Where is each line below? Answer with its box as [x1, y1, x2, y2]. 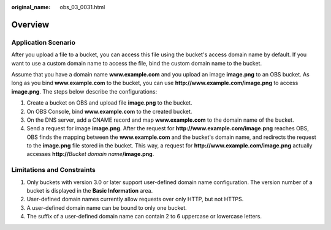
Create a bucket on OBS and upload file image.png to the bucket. [26, 99, 192, 106]
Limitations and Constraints [11, 166, 96, 174]
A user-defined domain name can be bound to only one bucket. [26, 204, 187, 211]
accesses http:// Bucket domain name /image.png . [26, 150, 154, 158]
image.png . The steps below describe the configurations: [11, 87, 158, 95]
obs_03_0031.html [59, 4, 105, 10]
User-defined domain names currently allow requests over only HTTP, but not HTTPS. [26, 196, 244, 203]
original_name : [11, 4, 51, 10]
